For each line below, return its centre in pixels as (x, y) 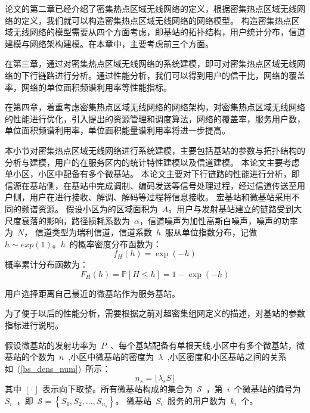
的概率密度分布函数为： (115, 243)
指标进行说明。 (34, 325)
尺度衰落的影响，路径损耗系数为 (67, 220)
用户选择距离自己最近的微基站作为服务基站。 (92, 293)
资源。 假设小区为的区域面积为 (98, 208)
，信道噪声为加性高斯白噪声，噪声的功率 (218, 220)
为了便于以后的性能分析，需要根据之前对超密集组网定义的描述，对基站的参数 (155, 313)
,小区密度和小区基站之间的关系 (227, 357)
